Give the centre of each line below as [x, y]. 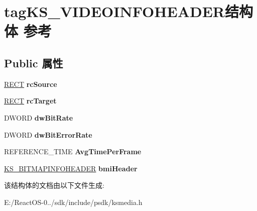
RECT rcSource [31, 84]
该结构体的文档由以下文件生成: [54, 185]
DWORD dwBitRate [39, 117]
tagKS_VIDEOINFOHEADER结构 [129, 11]
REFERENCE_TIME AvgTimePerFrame [73, 151]
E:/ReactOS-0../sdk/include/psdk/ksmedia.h [73, 202]
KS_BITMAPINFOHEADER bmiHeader [71, 168]
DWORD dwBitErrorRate [48, 134]
